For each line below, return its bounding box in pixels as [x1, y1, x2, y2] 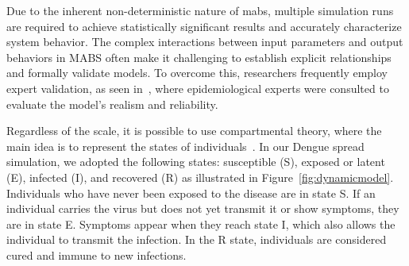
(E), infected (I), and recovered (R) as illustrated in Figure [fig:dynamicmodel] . [6, 168, 394, 185]
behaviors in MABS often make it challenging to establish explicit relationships [6, 48, 392, 65]
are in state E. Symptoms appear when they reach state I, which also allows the [6, 215, 395, 232]
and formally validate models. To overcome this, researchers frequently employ [6, 64, 388, 81]
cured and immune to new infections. [6, 246, 187, 263]
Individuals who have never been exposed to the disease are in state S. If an [6, 184, 376, 201]
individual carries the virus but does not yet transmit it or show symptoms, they [6, 200, 399, 217]
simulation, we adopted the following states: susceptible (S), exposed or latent [6, 153, 385, 170]
